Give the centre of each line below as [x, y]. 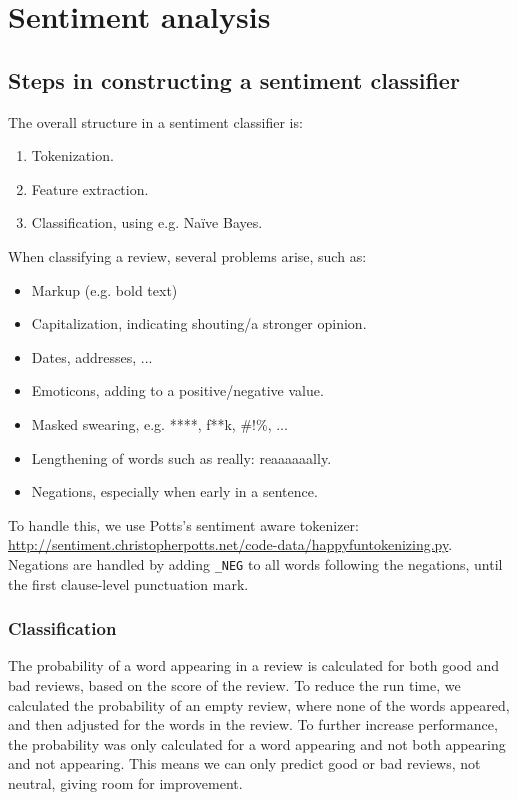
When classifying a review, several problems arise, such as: [187, 255]
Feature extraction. [90, 188]
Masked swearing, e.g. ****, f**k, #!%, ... [159, 423]
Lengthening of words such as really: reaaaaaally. [181, 457]
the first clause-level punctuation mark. [128, 583]
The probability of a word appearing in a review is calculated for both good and [254, 665]
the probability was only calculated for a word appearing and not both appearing [257, 743]
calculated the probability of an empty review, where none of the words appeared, [259, 704]
